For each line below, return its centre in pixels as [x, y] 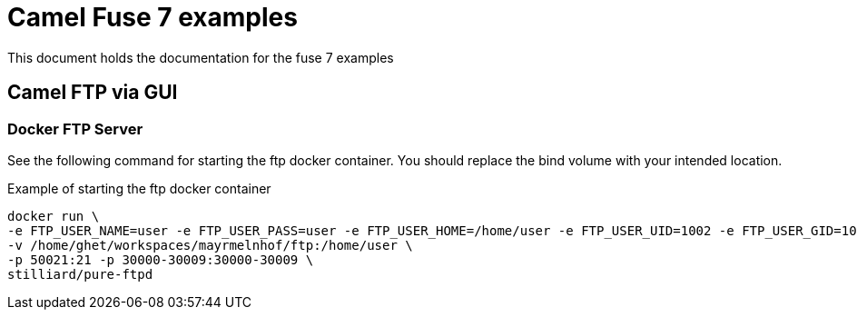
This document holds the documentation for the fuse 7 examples [201, 57]
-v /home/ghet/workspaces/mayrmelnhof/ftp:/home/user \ [210, 245]
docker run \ [54, 216]
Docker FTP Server [75, 129]
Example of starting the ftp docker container [139, 188]
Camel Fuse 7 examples [153, 17]
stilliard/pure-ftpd [80, 274]
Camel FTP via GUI [93, 93]
